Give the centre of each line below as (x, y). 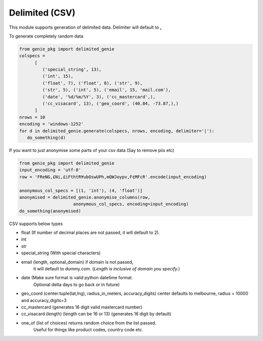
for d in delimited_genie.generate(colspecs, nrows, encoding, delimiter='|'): (117, 131)
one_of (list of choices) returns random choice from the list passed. (89, 323)
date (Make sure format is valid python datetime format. (77, 278)
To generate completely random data (46, 36)
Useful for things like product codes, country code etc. (88, 330)
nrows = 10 (32, 117)
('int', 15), (58, 76)
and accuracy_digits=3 (44, 300)
